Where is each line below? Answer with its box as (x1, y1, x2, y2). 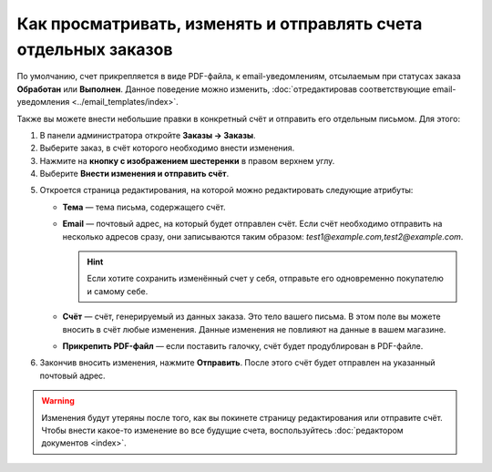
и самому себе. (87, 285, 149, 296)
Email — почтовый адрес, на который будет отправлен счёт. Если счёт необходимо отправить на (62, 219, 443, 230)
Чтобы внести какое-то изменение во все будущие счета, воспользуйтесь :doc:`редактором (41, 425, 405, 436)
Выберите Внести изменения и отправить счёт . (39, 169, 230, 180)
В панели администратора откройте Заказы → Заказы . (39, 129, 256, 140)
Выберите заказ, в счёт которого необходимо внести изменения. (39, 142, 295, 154)
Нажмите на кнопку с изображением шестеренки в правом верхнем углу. (39, 155, 335, 166)
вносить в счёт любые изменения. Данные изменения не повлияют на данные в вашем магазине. (62, 323, 446, 334)
